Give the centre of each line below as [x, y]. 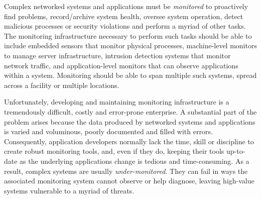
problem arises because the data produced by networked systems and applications [130, 121]
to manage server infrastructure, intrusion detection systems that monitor [117, 55]
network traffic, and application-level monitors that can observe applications [121, 65]
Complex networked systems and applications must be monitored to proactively [126, 6]
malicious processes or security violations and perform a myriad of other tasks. [125, 26]
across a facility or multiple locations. [62, 85]
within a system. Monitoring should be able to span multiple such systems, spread [130, 75]
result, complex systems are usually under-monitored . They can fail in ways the [126, 171]
